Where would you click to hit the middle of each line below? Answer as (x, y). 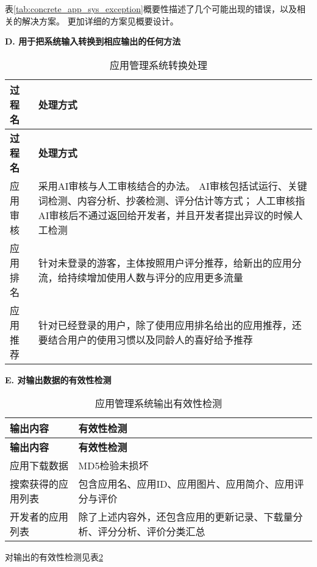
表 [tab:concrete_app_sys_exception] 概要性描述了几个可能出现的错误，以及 (151, 9)
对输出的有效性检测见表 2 (54, 557)
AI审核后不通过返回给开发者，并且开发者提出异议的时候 (166, 215)
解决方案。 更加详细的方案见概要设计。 (100, 20)
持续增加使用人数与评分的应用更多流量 (155, 277)
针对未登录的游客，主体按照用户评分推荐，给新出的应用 (165, 262)
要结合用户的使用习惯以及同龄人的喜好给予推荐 (145, 339)
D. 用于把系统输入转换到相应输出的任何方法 (93, 41)
